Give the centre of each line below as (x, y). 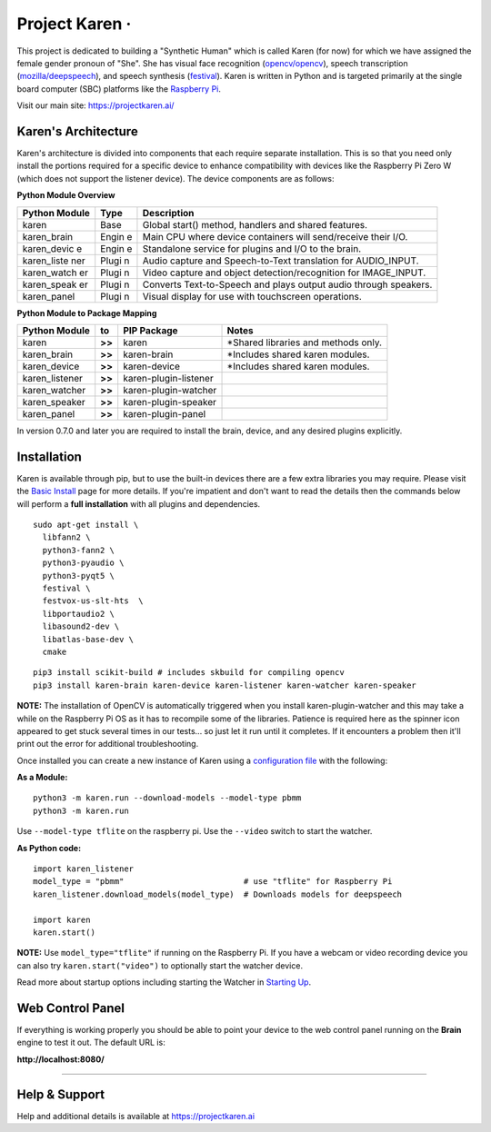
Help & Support (61, 1094)
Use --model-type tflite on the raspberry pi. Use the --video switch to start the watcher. (195, 831)
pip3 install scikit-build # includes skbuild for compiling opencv (189, 673)
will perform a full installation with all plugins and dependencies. (139, 503)
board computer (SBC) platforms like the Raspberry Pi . (119, 89)
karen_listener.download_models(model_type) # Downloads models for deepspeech (218, 894)
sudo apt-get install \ (86, 525)
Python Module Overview (66, 195)
